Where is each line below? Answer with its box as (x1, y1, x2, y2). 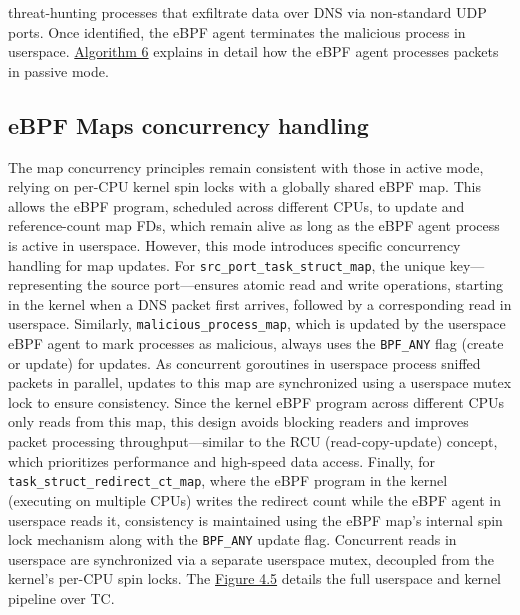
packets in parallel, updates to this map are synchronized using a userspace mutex (8, 372, 512, 393)
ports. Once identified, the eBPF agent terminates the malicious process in (8, 21, 466, 42)
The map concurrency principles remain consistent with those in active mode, (8, 156, 484, 177)
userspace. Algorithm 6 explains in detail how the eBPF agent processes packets (8, 41, 499, 62)
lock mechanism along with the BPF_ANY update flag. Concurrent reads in (8, 529, 457, 550)
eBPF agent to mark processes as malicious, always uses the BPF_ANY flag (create (8, 333, 504, 354)
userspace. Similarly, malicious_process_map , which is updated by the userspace (8, 313, 506, 334)
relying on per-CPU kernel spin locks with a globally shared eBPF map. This (8, 176, 481, 197)
